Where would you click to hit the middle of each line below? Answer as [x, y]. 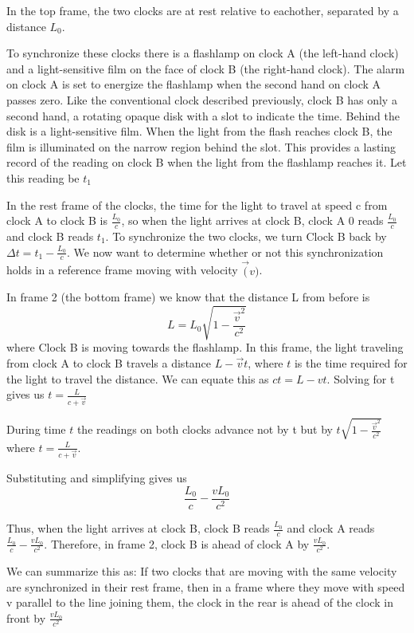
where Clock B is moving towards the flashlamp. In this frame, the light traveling [205, 347]
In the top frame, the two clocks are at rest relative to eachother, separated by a [203, 10]
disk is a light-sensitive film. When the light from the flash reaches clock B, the [199, 131]
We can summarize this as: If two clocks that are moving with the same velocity [202, 571]
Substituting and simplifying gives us [97, 478]
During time [36, 429]
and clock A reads [331, 528]
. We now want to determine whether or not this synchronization [225, 252]
